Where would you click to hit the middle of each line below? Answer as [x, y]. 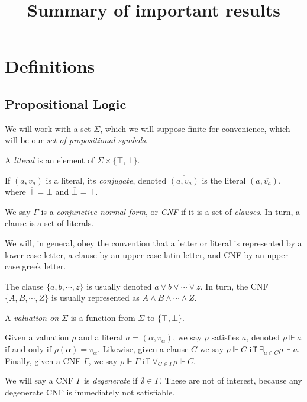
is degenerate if [111, 380]
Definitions [50, 66]
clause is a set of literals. [49, 223]
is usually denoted [119, 286]
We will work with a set [48, 128]
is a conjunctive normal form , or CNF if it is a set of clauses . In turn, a [171, 211]
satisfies [225, 337]
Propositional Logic [66, 103]
